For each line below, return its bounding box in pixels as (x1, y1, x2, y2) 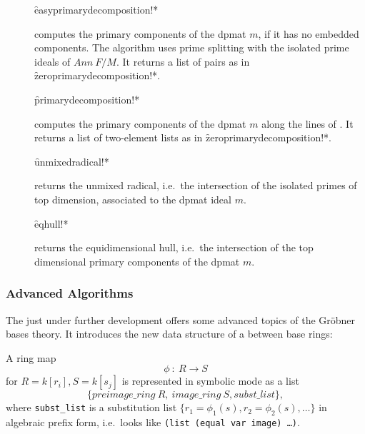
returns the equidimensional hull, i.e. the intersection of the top (34, 240, 314, 255)
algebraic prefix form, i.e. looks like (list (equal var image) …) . (6, 415, 300, 430)
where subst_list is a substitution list (6, 400, 177, 415)
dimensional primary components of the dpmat (34, 253, 240, 268)
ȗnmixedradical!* (34, 153, 109, 168)
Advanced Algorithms (6, 284, 134, 302)
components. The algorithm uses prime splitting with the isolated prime (34, 40, 349, 55)
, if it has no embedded (258, 26, 359, 41)
